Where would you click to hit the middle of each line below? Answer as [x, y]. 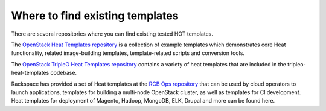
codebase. [64, 73]
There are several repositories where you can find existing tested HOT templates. [112, 34]
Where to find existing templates [95, 16]
